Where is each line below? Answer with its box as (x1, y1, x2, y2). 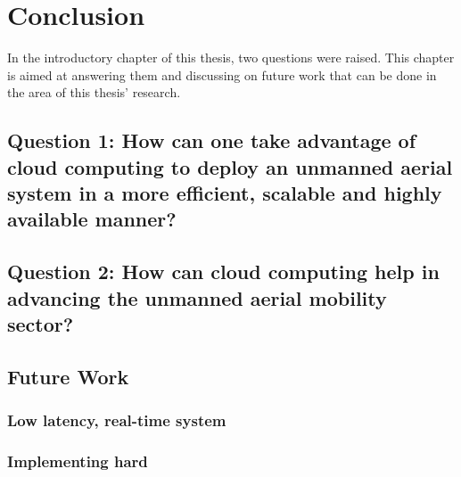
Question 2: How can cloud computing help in (7, 258, 440, 285)
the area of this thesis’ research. (7, 83, 181, 102)
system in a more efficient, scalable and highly (7, 179, 442, 207)
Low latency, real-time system (7, 409, 226, 432)
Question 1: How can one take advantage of (7, 127, 416, 154)
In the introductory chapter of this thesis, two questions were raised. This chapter (7, 48, 455, 67)
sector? (7, 310, 74, 338)
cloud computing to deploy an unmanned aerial (7, 152, 453, 180)
